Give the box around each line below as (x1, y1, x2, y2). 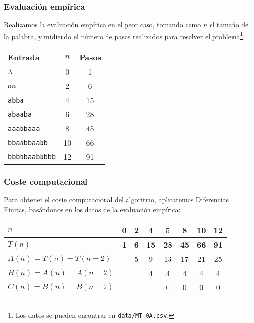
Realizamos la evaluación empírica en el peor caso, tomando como (4, 20, 201, 30)
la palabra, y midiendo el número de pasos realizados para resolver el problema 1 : (4, 29, 245, 41)
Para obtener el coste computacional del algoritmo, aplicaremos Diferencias (4, 194, 229, 205)
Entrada (8, 51, 40, 63)
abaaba (8, 110, 32, 118)
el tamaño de (209, 20, 249, 30)
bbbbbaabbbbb (8, 152, 56, 161)
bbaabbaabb (8, 138, 48, 147)
